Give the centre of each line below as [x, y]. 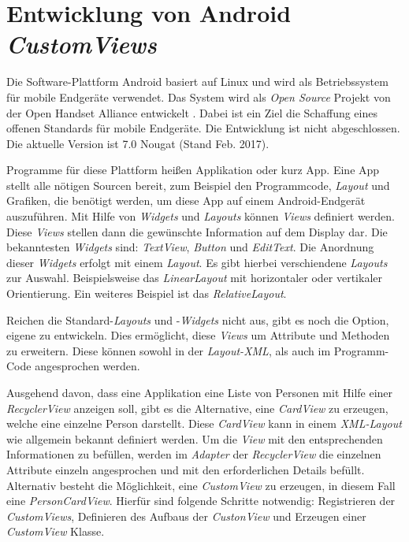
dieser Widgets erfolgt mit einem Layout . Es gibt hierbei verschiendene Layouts [197, 262]
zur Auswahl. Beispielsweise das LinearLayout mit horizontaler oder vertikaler [194, 278]
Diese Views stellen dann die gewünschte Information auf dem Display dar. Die [197, 231]
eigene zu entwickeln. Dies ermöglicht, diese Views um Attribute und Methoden [198, 335]
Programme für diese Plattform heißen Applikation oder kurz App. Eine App [193, 170]
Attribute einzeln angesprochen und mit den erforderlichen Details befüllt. [186, 469]
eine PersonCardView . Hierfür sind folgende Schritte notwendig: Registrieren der [201, 501]
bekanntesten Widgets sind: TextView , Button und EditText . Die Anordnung [190, 247]
